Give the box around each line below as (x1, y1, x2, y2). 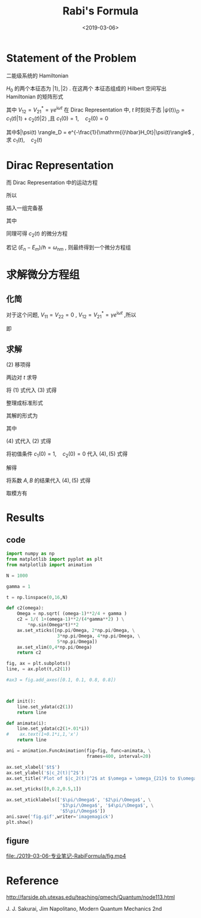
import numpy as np (6, 550, 55, 557)
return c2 (17, 649, 42, 656)
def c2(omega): (6, 605, 44, 611)
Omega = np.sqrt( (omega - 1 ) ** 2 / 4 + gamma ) (17, 610, 127, 617)
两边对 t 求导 (6, 374, 38, 381)
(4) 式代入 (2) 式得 (6, 438, 51, 445)
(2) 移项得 (6, 361, 31, 368)
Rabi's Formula (62, 4, 139, 18)
